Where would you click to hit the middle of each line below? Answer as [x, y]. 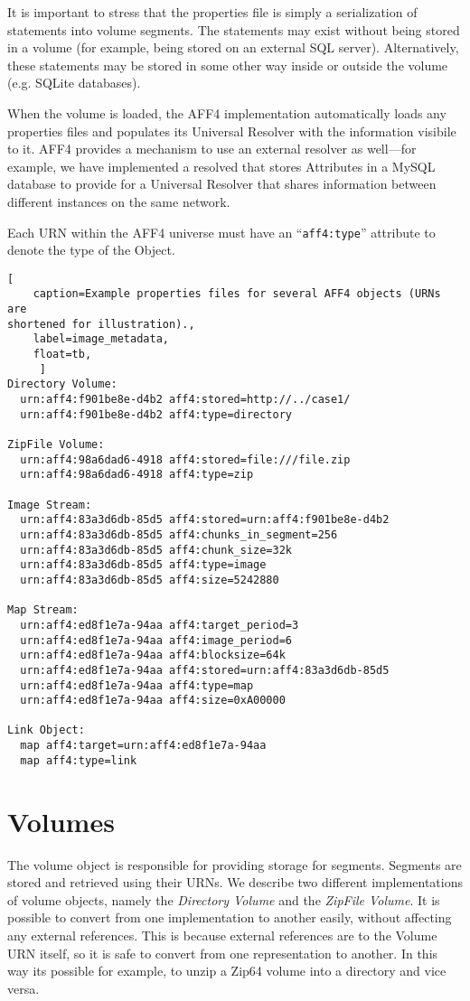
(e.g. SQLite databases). [74, 83]
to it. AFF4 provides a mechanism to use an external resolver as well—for [212, 149]
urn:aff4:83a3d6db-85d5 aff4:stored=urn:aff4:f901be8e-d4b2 [205, 520]
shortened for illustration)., [101, 324]
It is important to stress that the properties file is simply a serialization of [212, 12]
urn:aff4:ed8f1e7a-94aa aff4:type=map [137, 685]
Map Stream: [43, 610]
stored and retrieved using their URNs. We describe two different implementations [235, 882]
